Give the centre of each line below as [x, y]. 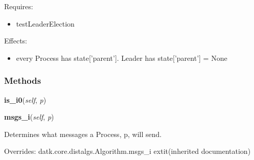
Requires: [19, 6]
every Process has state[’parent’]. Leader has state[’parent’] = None [122, 58]
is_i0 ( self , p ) [25, 99]
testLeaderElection [45, 23]
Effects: [16, 41]
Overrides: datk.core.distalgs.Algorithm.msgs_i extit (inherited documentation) [128, 151]
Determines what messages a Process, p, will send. [83, 134]
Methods [23, 81]
